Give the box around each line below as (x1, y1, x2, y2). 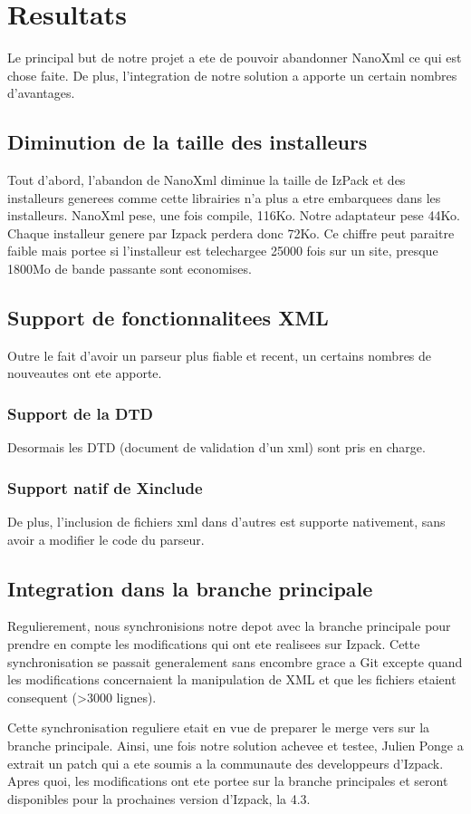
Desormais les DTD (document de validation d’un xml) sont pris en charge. (7, 438, 426, 457)
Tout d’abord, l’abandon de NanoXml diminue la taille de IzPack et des (7, 170, 406, 189)
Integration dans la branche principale (7, 574, 373, 602)
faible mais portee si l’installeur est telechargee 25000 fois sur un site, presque (7, 241, 438, 260)
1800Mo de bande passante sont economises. (7, 259, 252, 278)
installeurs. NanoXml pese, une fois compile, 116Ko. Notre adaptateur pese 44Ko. (7, 206, 460, 225)
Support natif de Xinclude (7, 476, 203, 499)
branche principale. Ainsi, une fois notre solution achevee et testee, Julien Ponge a (7, 736, 464, 755)
